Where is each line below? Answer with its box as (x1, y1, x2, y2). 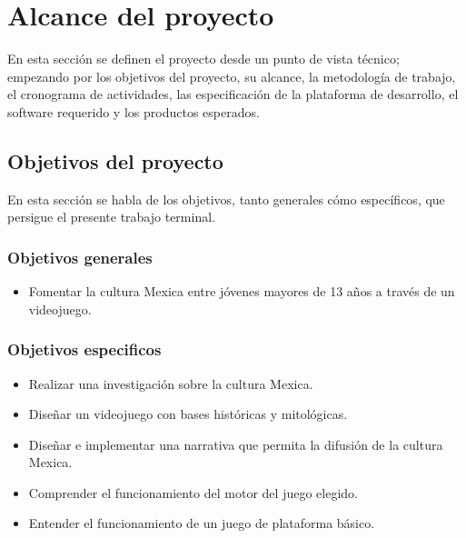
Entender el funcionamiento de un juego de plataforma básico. (28, 513, 375, 533)
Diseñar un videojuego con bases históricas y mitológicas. (28, 404, 348, 423)
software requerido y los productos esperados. (7, 102, 260, 121)
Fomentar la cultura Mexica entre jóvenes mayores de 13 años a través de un (28, 282, 455, 301)
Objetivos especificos (7, 338, 162, 361)
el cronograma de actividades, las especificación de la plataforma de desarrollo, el (7, 85, 459, 104)
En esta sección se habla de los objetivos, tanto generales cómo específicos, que (7, 189, 445, 208)
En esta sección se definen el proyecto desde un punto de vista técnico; (7, 49, 400, 68)
